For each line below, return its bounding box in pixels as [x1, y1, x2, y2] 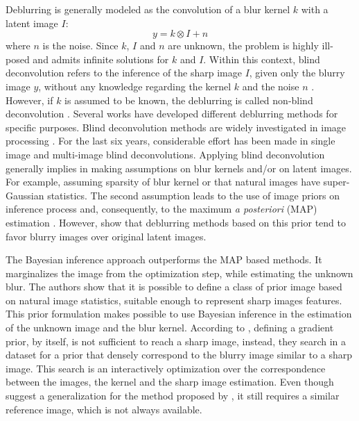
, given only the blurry [249, 65, 345, 80]
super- [323, 174, 350, 189]
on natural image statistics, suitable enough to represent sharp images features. [6, 292, 342, 307]
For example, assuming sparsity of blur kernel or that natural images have [6, 174, 320, 189]
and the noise [242, 79, 299, 93]
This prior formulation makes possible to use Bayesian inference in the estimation [6, 306, 352, 321]
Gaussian [6, 188, 44, 202]
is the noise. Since [42, 38, 119, 53]
